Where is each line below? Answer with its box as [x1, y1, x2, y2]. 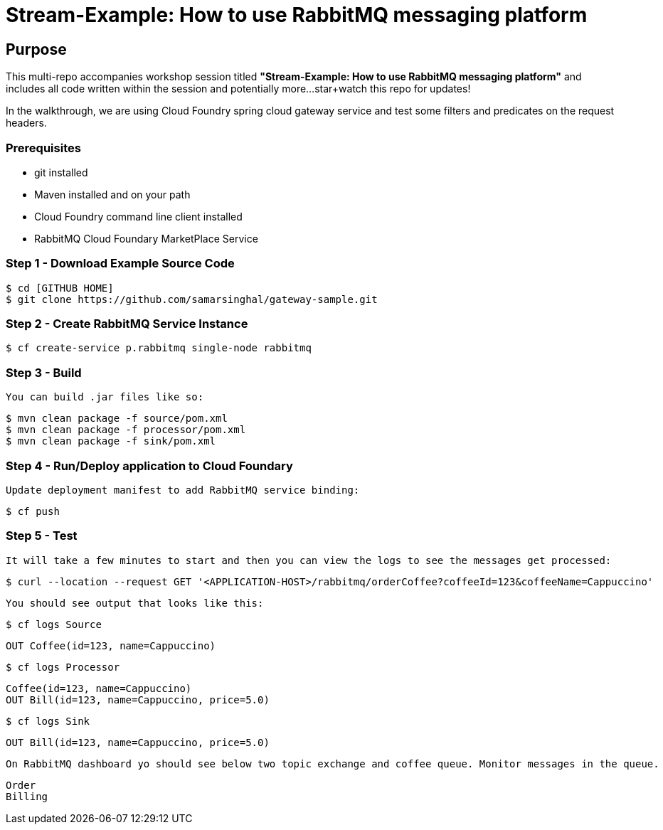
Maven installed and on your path [34, 188, 191, 201]
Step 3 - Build [6, 365, 82, 380]
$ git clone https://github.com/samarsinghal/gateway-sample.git [6, 293, 378, 305]
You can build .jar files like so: [6, 391, 204, 403]
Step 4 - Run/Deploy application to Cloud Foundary [6, 458, 293, 473]
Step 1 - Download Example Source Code [6, 256, 235, 271]
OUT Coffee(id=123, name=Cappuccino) [6, 639, 216, 651]
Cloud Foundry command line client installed [34, 210, 243, 223]
